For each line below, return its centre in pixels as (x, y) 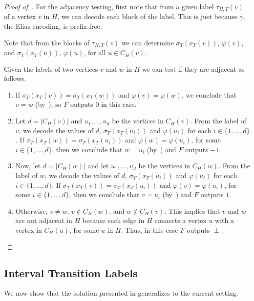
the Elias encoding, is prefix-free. (53, 26)
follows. (15, 78)
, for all (95, 52)
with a (225, 220)
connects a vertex (180, 220)
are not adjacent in (44, 220)
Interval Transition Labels (71, 272)
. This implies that (192, 211)
